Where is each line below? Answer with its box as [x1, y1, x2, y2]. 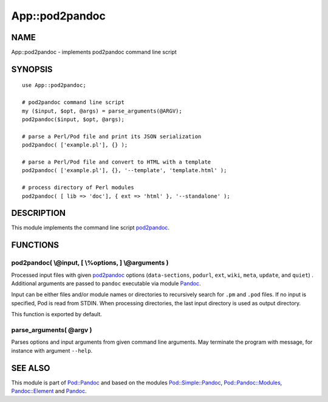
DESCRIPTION [11, 208, 66, 218]
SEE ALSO [11, 362, 50, 373]
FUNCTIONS [11, 240, 60, 251]
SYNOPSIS [11, 64, 53, 74]
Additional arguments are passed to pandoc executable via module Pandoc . [11, 280, 201, 287]
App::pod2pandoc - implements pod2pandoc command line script [11, 49, 177, 56]
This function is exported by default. [11, 311, 103, 318]
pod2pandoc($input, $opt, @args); [22, 116, 125, 123]
